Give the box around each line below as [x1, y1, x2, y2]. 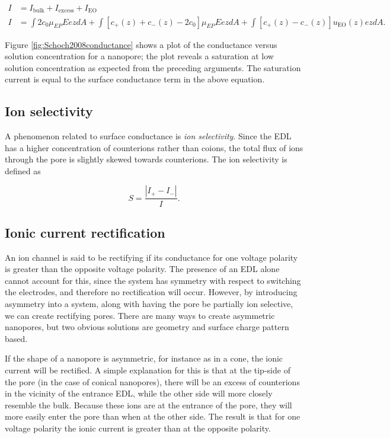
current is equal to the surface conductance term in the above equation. [5, 73, 265, 85]
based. [5, 332, 28, 344]
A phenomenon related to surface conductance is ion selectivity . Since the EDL [5, 130, 292, 142]
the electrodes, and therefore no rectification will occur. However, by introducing [5, 286, 298, 298]
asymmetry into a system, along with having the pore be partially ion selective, [5, 298, 293, 310]
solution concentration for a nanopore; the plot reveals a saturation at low [5, 50, 274, 62]
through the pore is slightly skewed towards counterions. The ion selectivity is [5, 153, 287, 165]
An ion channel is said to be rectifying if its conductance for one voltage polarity [5, 251, 298, 263]
